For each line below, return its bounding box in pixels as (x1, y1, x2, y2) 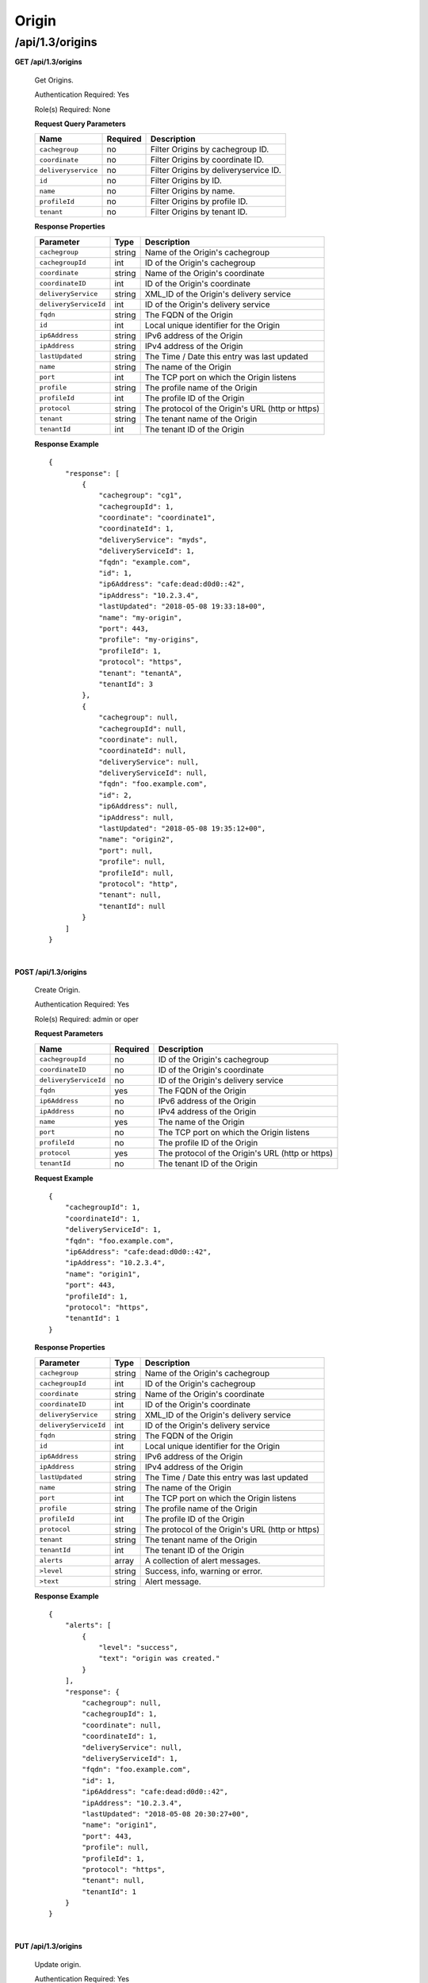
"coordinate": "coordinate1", (98, 513, 216, 523)
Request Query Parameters (34, 119, 126, 128)
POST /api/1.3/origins (14, 967, 87, 976)
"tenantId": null (98, 901, 166, 911)
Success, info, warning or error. (144, 1565, 263, 1576)
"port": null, (98, 846, 154, 855)
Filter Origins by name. (151, 186, 235, 197)
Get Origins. (34, 75, 75, 85)
